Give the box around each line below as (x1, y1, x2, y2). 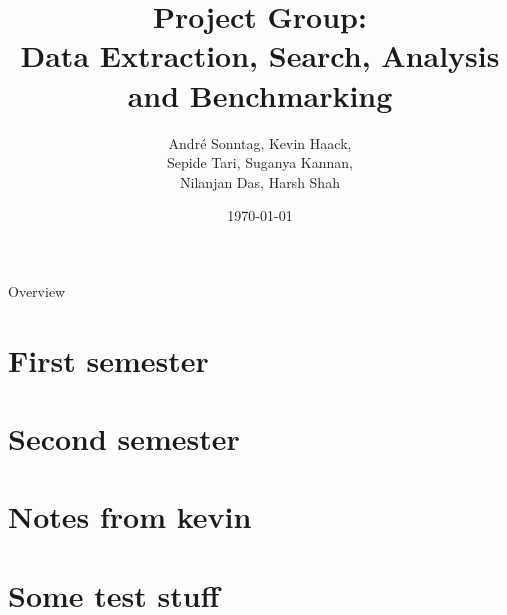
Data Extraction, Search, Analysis (20, 35, 500, 76)
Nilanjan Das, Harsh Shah (180, 171, 340, 192)
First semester (8, 339, 209, 380)
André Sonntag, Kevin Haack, (168, 132, 352, 153)
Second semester (8, 418, 240, 459)
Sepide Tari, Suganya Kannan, (167, 152, 353, 173)
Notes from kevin (8, 496, 252, 537)
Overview (8, 280, 66, 301)
